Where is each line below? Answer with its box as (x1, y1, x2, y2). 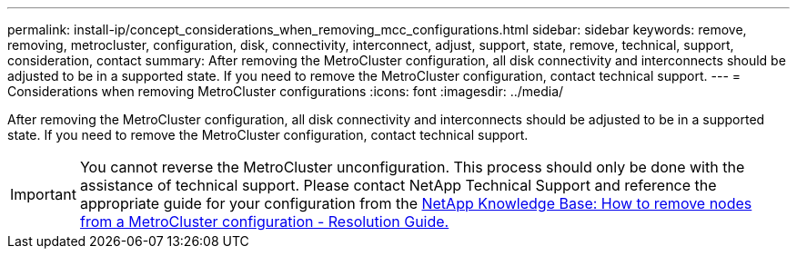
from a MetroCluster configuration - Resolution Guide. (79, 212, 449, 231)
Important (10, 185, 76, 203)
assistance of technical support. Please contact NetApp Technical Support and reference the (79, 176, 717, 194)
